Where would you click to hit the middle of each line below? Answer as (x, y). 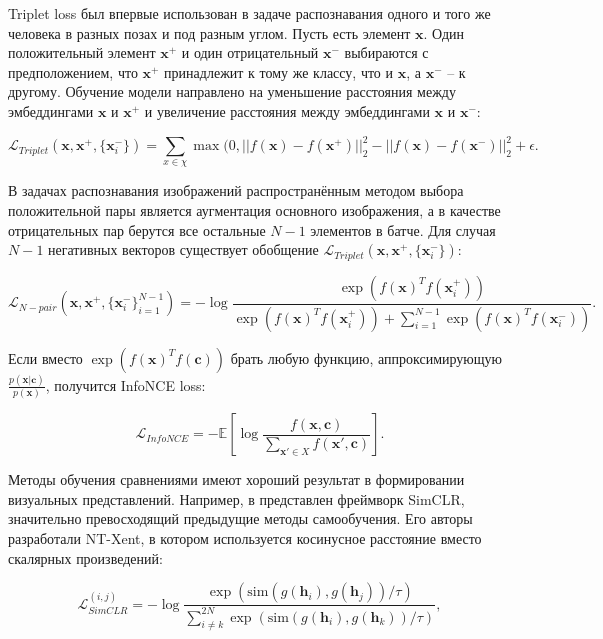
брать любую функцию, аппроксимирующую (366, 357)
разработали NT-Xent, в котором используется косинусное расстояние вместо (245, 537)
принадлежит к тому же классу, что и (279, 71)
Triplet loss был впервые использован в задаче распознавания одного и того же (249, 13)
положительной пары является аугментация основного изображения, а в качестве (254, 210)
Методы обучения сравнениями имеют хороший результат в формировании (236, 479)
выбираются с (386, 52)
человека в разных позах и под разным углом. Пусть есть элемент (209, 32)
